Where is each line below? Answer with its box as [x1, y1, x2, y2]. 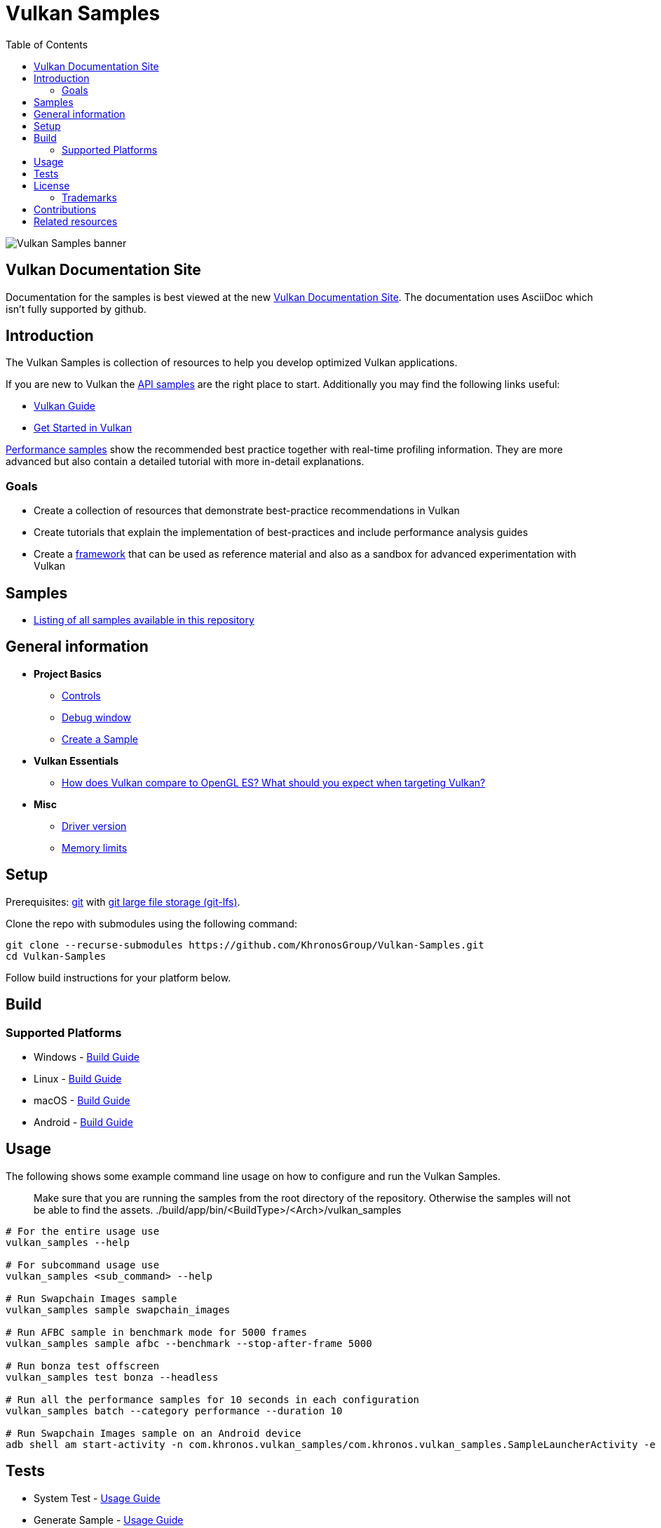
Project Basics [34, 667, 102, 680]
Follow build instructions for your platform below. [6, 971, 231, 984]
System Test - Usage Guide [34, 1492, 161, 1504]
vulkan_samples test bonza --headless [6, 1371, 219, 1383]
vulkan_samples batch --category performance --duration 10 [6, 1405, 343, 1416]
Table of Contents [6, 38, 88, 51]
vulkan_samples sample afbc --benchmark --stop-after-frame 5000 [6, 1337, 372, 1349]
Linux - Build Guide [34, 1072, 122, 1085]
